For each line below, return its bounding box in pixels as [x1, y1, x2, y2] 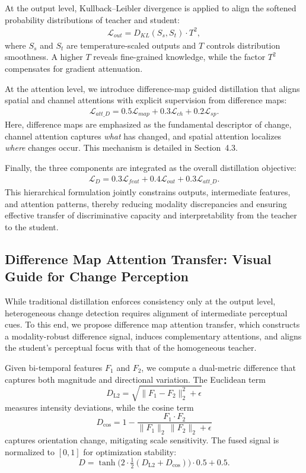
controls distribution [206, 39, 280, 51]
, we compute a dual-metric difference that [141, 361, 296, 373]
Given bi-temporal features [5, 361, 103, 373]
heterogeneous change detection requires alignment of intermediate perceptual [5, 306, 288, 319]
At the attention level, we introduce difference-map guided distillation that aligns [5, 82, 300, 94]
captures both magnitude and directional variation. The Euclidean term [5, 373, 266, 385]
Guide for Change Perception [5, 267, 189, 285]
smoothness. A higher [5, 50, 83, 63]
